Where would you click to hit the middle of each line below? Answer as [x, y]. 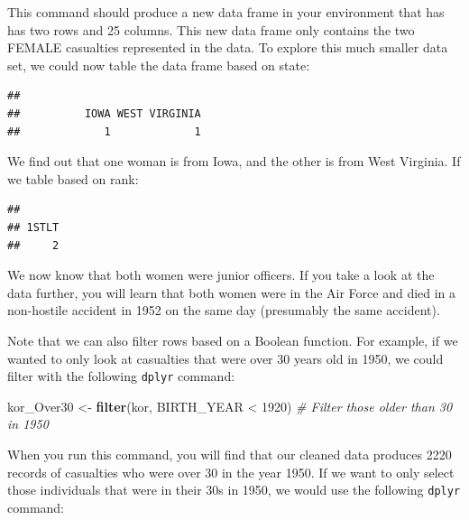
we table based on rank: [73, 178]
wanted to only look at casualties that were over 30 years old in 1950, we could [225, 358]
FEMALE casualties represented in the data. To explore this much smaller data [228, 47]
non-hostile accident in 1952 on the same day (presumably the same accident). [224, 310]
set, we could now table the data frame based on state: [159, 65]
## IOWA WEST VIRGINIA [104, 113]
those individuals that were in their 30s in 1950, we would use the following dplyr [234, 490]
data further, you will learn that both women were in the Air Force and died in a [232, 292]
